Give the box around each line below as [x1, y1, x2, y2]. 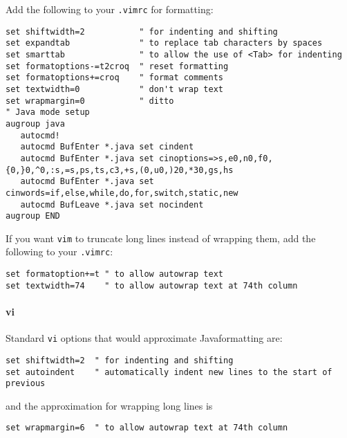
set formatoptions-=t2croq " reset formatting [6, 61, 229, 71]
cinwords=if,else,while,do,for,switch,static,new [6, 188, 238, 198]
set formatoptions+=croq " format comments [6, 73, 223, 83]
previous [6, 378, 46, 389]
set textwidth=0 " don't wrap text [6, 84, 223, 94]
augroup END [6, 211, 60, 221]
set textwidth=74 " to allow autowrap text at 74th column [6, 280, 298, 291]
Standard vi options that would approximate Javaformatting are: [6, 331, 283, 345]
